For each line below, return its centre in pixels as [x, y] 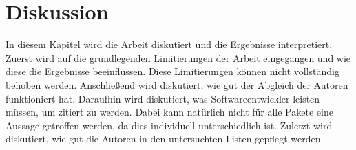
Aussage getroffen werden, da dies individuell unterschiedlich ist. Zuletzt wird [169, 125]
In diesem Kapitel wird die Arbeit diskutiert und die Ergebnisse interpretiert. [169, 44]
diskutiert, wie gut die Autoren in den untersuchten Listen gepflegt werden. [165, 139]
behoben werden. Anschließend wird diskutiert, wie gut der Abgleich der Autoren [177, 84]
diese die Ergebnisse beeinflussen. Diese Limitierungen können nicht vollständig [172, 71]
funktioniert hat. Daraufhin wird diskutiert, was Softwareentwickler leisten [163, 98]
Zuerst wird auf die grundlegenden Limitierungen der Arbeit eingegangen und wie [178, 57]
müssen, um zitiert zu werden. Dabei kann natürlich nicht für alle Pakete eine [169, 112]
